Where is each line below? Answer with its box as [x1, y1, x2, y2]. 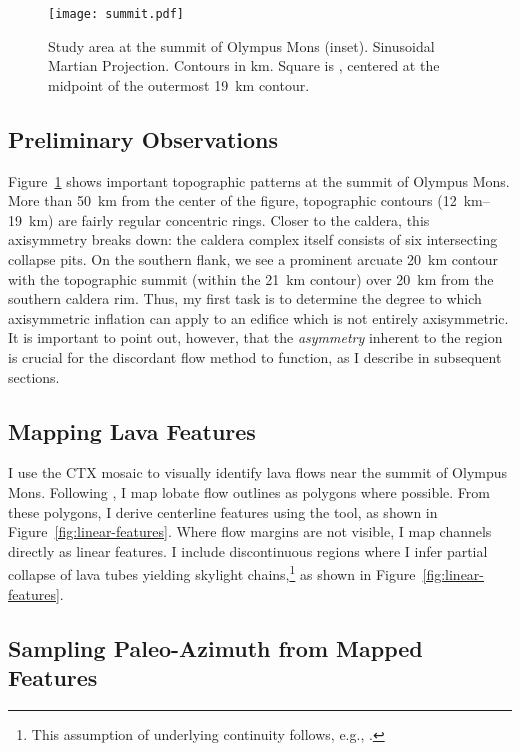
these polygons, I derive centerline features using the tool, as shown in [8, 501, 438, 522]
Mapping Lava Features [8, 415, 256, 446]
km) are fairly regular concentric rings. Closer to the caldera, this [28, 209, 430, 230]
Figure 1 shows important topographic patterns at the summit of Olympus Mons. [8, 170, 510, 191]
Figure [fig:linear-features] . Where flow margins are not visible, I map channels [8, 521, 492, 542]
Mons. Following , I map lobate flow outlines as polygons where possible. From [8, 481, 490, 502]
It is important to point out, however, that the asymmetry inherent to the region [8, 327, 503, 348]
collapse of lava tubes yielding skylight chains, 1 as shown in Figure [8, 561, 416, 584]
